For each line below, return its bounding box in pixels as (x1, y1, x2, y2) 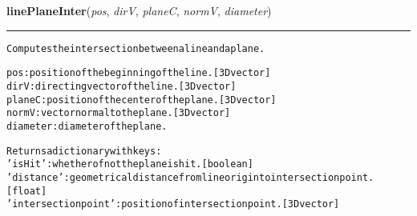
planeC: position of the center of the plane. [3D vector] (6, 94, 277, 106)
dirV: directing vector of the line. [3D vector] (6, 80, 237, 92)
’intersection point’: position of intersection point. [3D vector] (6, 198, 340, 210)
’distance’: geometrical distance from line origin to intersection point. (6, 171, 374, 183)
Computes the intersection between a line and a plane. (6, 42, 265, 54)
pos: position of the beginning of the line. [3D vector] (6, 67, 271, 79)
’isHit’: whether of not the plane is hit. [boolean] (6, 158, 253, 170)
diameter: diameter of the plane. (6, 120, 168, 132)
